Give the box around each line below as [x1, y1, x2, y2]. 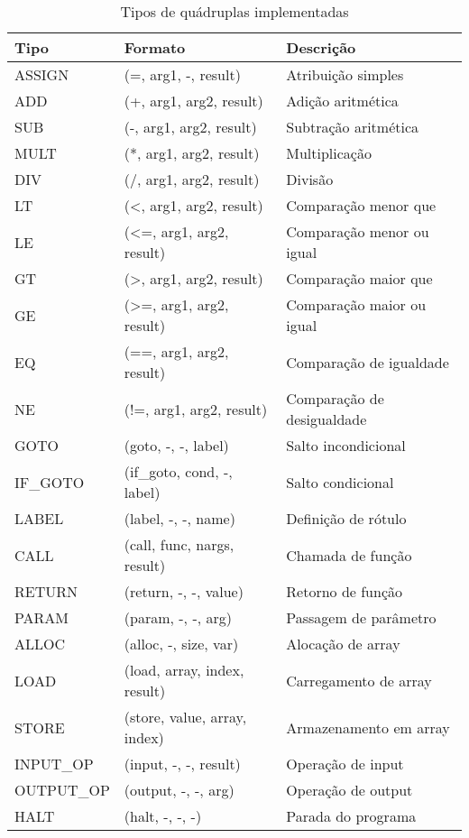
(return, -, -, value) [124, 581, 244, 602]
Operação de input [286, 753, 404, 774]
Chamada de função [286, 544, 412, 566]
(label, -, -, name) [124, 508, 235, 529]
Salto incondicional [286, 435, 406, 456]
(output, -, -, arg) [124, 779, 234, 800]
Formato [124, 37, 186, 58]
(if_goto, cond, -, [124, 461, 233, 482]
